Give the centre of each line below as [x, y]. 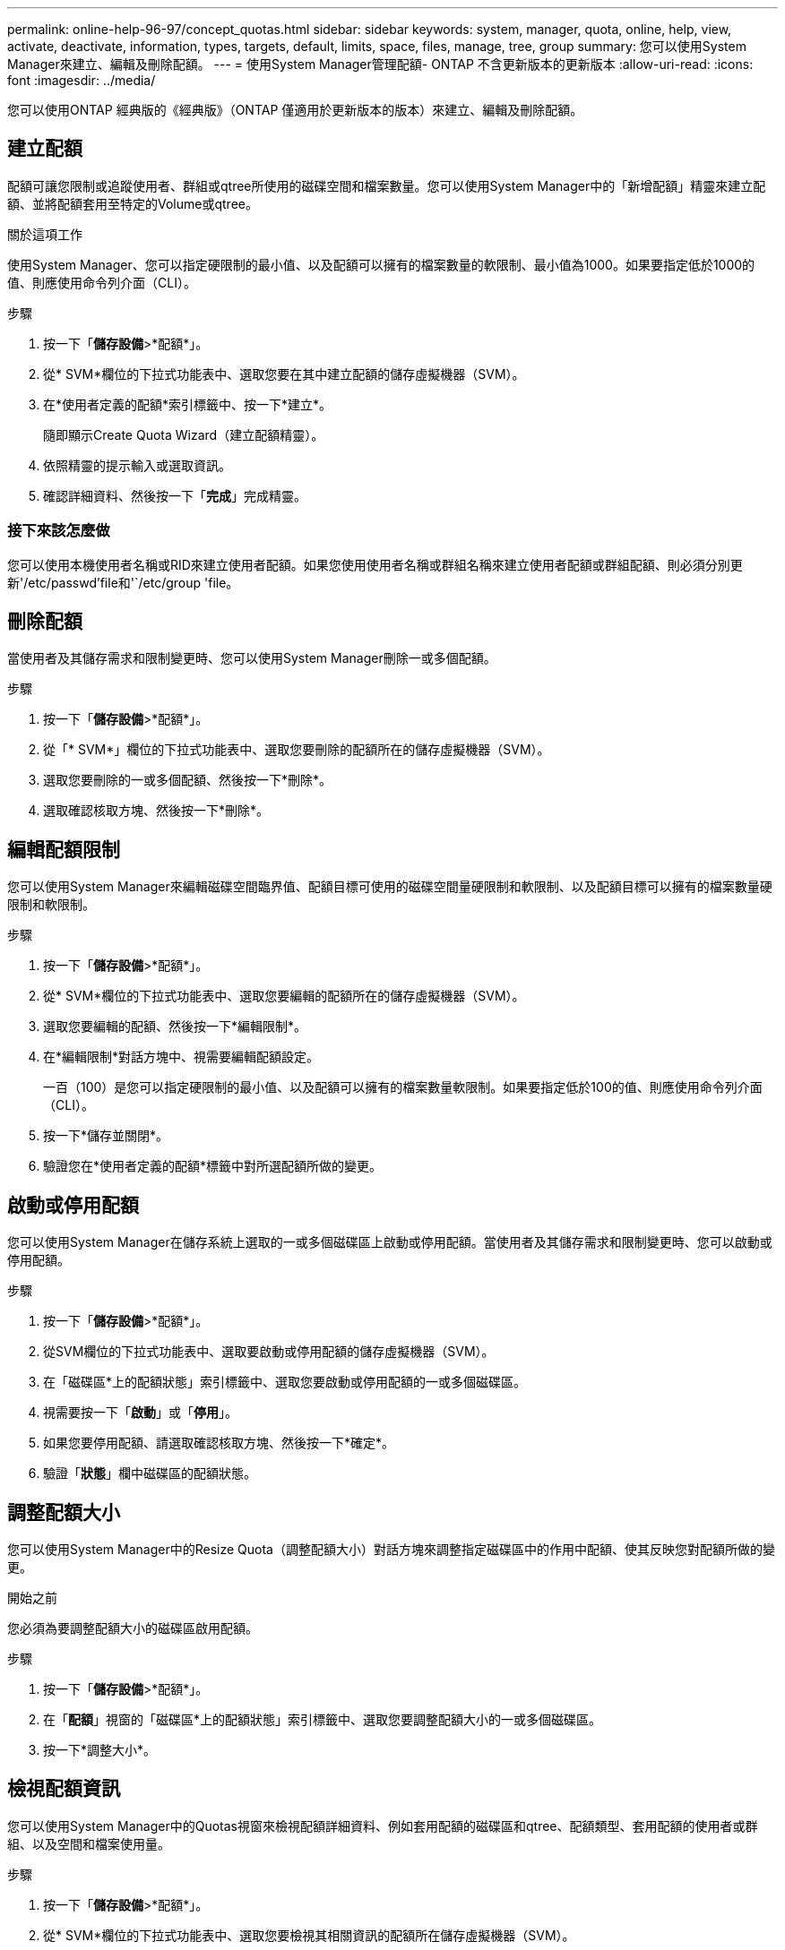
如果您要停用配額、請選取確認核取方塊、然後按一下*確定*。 [219, 1443]
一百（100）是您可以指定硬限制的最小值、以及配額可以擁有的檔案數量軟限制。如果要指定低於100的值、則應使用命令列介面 [403, 1087]
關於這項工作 [45, 234]
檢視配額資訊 [64, 1789]
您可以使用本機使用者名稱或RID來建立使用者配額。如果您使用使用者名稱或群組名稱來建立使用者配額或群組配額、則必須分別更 [375, 564]
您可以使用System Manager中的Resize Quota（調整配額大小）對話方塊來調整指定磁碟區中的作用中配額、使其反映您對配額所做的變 [391, 1549]
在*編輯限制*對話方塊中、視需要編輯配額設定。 [181, 1057]
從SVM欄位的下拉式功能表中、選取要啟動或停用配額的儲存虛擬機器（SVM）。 [269, 1352]
